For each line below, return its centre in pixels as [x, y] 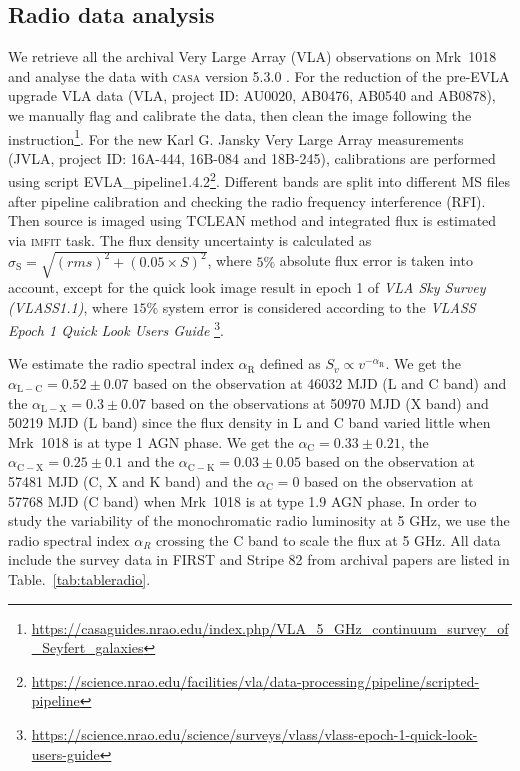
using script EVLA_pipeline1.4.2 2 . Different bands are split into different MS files [259, 180]
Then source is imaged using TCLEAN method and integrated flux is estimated [252, 220]
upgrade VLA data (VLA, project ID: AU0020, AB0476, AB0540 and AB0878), [252, 95]
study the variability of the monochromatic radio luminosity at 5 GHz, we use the [259, 520]
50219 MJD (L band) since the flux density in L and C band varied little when [249, 422]
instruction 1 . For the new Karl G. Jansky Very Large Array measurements [236, 137]
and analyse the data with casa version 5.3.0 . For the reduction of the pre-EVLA [259, 75]
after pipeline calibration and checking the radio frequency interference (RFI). [247, 200]
